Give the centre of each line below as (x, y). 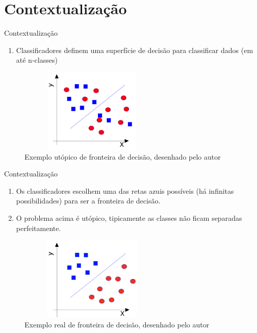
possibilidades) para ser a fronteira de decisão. (88, 201)
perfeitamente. (38, 228)
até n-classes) (37, 60)
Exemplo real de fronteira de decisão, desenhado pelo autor (117, 324)
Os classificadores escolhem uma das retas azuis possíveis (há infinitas (125, 190)
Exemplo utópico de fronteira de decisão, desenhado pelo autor (123, 156)
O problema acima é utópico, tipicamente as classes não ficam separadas (129, 218)
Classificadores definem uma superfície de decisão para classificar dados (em (135, 50)
